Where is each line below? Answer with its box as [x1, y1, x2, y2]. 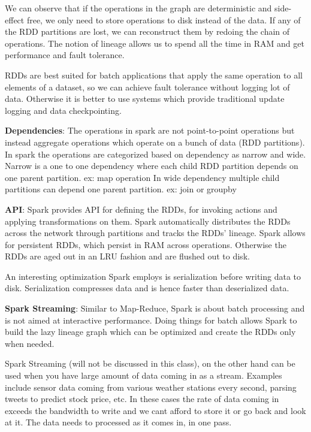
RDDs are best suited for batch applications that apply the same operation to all [5, 68, 303, 81]
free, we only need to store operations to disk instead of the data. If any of [26, 13, 301, 26]
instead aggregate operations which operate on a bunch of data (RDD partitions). [5, 135, 305, 148]
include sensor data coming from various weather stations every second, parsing [5, 380, 297, 393]
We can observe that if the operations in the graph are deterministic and [5, 2, 272, 14]
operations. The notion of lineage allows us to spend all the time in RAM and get [5, 37, 304, 49]
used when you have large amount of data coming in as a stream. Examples [5, 369, 282, 382]
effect [5, 13, 25, 26]
